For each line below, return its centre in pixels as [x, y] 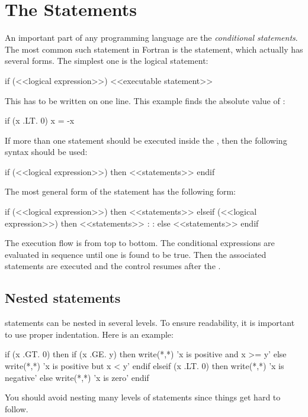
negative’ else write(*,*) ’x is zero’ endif [77, 377]
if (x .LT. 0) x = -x [40, 120]
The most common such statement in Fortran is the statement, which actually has [154, 49]
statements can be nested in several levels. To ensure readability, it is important [150, 323]
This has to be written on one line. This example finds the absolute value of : [145, 100]
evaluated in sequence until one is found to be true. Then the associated [136, 254]
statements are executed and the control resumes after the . [113, 266]
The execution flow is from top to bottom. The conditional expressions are [140, 243]
